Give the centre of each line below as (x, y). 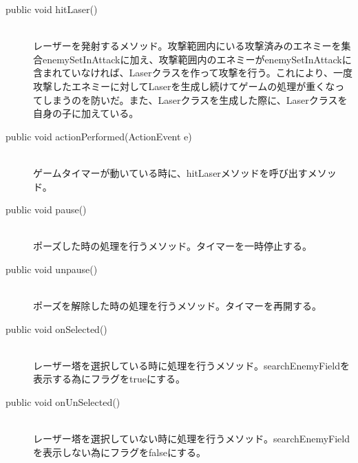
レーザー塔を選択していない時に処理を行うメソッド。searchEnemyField (191, 439)
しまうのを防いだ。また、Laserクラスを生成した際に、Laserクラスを (195, 99)
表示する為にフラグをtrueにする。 (109, 379)
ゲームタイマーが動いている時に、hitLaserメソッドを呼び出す (170, 172)
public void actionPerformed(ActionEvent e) (99, 136)
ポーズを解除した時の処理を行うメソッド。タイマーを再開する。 (178, 306)
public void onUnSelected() (63, 402)
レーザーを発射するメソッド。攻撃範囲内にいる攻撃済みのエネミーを (187, 46)
